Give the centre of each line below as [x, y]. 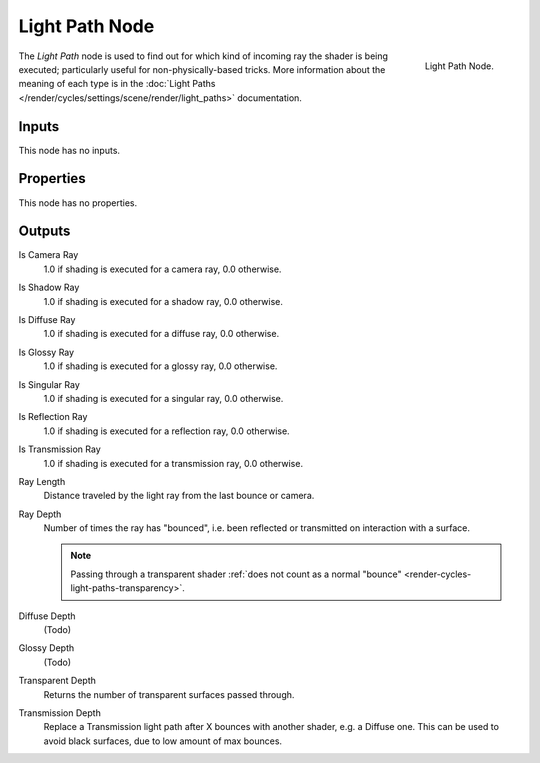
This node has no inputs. [69, 150]
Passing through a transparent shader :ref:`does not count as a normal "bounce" [236, 574]
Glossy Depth [46, 648]
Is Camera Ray [48, 255]
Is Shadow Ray [49, 287]
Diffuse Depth [47, 616]
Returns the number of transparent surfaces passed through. [169, 694]
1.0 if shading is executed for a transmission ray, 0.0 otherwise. [173, 463]
